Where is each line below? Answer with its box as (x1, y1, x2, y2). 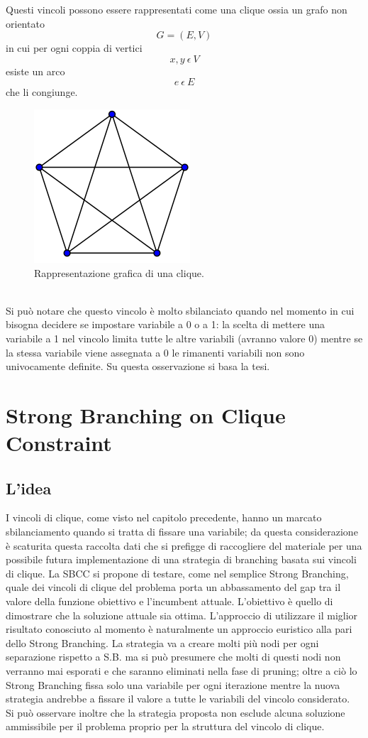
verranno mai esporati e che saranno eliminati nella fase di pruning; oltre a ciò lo (6, 663, 357, 678)
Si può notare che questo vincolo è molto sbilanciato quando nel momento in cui (6, 303, 355, 318)
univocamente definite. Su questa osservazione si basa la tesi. (6, 359, 270, 374)
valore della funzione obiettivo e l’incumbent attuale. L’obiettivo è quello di (6, 594, 333, 609)
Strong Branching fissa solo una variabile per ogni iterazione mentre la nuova (6, 677, 340, 692)
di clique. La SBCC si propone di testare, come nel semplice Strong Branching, (6, 565, 349, 580)
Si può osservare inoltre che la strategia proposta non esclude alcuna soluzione (6, 705, 345, 720)
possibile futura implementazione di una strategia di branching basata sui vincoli (6, 552, 357, 567)
